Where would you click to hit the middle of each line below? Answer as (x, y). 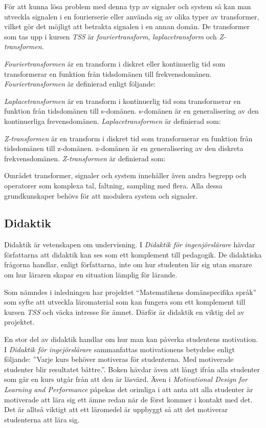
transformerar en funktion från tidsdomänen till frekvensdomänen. (108, 73)
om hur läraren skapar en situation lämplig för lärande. (91, 275)
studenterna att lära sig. (42, 419)
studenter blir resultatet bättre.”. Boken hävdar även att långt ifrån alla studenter (132, 369)
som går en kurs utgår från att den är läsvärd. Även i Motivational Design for (126, 379)
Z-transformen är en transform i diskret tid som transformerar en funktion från (128, 138)
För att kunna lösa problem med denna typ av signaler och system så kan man (128, 6)
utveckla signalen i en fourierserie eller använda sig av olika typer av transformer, (132, 16)
